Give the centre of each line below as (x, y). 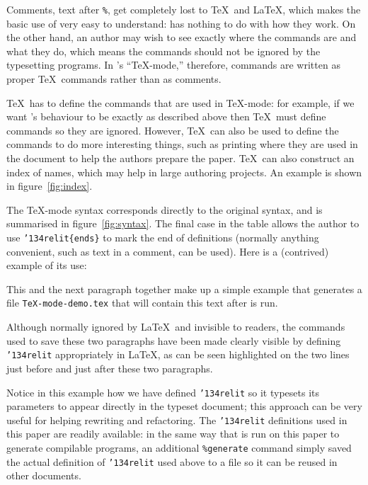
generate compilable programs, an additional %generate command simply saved (179, 447)
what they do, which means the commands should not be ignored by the (163, 51)
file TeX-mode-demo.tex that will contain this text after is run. (142, 303)
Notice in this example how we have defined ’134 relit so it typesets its (163, 392)
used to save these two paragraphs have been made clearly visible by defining (174, 340)
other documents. (44, 475)
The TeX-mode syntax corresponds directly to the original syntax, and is (165, 209)
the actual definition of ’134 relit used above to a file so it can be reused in (172, 461)
